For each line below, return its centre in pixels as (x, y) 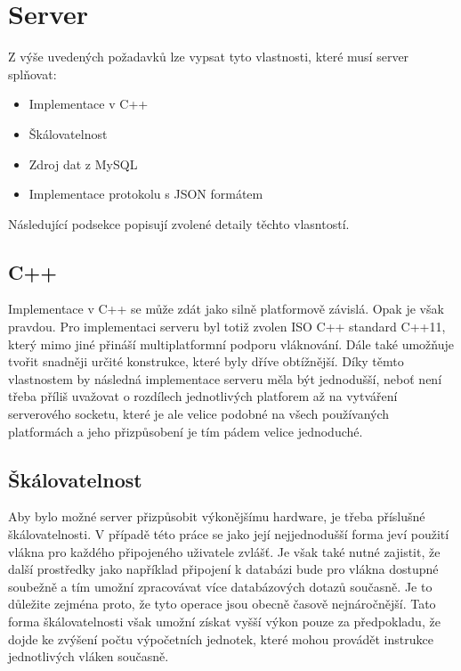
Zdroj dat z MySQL (83, 164)
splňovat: (32, 74)
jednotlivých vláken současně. (89, 656)
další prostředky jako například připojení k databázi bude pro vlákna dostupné (223, 569)
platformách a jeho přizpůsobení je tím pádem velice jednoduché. (186, 431)
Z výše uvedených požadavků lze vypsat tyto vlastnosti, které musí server (209, 57)
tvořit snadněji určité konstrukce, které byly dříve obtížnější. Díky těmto (206, 361)
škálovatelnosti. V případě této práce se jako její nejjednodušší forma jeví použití (229, 534)
